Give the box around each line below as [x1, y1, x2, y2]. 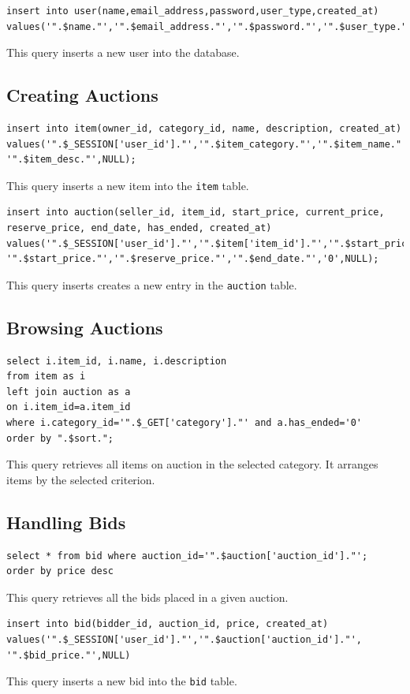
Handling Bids [6, 509, 126, 534]
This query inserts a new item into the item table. [6, 177, 249, 193]
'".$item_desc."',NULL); [6, 154, 136, 166]
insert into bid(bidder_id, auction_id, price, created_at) [6, 618, 329, 630]
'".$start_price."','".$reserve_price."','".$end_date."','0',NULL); [6, 253, 379, 265]
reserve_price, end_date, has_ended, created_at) [6, 222, 272, 234]
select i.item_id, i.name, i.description [6, 355, 227, 367]
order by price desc [6, 565, 114, 577]
